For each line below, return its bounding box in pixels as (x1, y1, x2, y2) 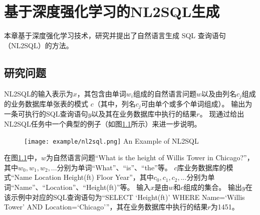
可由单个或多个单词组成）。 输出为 (141, 98, 252, 109)
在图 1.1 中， (4, 152, 41, 163)
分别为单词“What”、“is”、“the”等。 (57, 162, 172, 172)
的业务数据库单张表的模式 (4, 98, 88, 109)
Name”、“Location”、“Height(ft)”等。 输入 (14, 182, 151, 192)
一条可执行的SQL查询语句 (4, 109, 88, 119)
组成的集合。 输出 (183, 182, 242, 192)
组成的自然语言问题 (133, 88, 196, 98)
